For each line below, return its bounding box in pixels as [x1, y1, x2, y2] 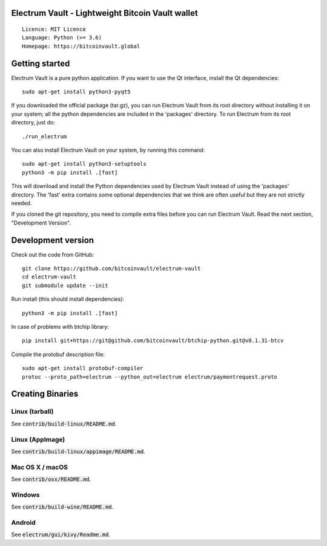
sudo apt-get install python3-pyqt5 [22, 89, 131, 95]
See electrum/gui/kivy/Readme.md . [11, 531, 110, 538]
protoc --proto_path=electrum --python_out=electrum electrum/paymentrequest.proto [22, 373, 278, 380]
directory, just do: [11, 119, 56, 126]
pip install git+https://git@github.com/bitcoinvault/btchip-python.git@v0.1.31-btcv [22, 337, 284, 344]
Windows [11, 490, 40, 499]
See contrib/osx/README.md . [11, 476, 91, 483]
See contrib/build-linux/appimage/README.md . [11, 448, 145, 455]
